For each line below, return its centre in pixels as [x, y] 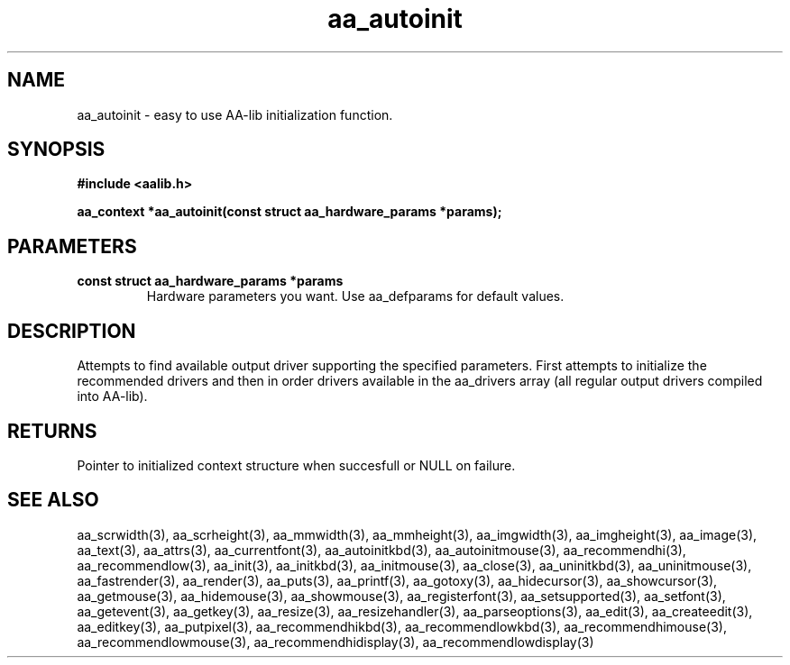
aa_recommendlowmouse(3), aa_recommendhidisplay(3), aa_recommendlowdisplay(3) [335, 642]
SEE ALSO [53, 500]
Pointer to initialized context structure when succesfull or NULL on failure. [296, 465]
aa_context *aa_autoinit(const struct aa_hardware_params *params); [289, 212]
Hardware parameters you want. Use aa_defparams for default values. [355, 296]
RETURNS [52, 431]
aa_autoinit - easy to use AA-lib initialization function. [235, 114]
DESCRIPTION [72, 331]
